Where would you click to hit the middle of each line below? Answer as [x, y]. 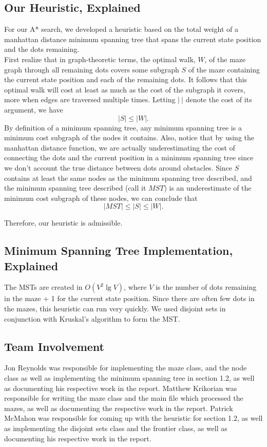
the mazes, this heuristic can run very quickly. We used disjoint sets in [115, 309]
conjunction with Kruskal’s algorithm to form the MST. [92, 318]
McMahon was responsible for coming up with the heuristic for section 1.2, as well [133, 418]
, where [135, 287]
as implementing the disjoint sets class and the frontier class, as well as [116, 428]
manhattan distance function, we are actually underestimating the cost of [120, 147]
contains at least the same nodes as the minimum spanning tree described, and [128, 178]
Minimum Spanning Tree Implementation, [119, 250]
